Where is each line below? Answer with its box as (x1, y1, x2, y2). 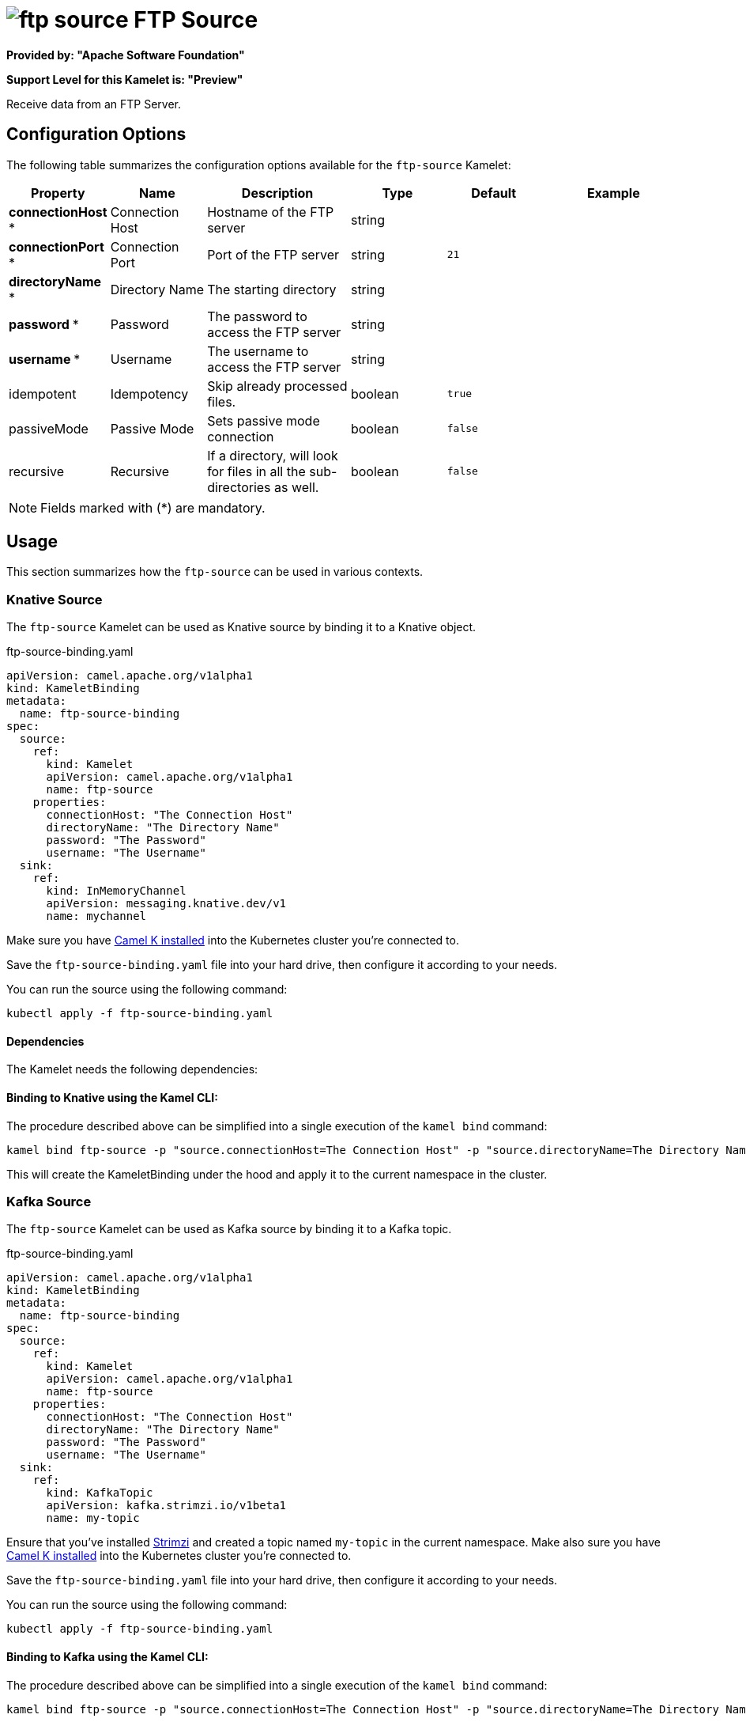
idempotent (9, 385, 77, 402)
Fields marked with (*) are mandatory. (40, 499, 266, 516)
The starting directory (207, 281, 337, 297)
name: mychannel (46, 910, 147, 923)
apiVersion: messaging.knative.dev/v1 (46, 897, 287, 910)
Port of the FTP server (207, 246, 339, 263)
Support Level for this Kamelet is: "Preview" (6, 72, 243, 86)
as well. (274, 479, 319, 495)
